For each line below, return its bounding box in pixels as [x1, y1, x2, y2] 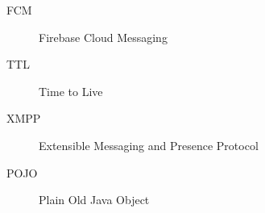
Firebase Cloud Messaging [39, 28, 168, 45]
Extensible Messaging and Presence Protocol [39, 136, 259, 153]
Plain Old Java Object [39, 191, 150, 208]
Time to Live [39, 82, 103, 99]
